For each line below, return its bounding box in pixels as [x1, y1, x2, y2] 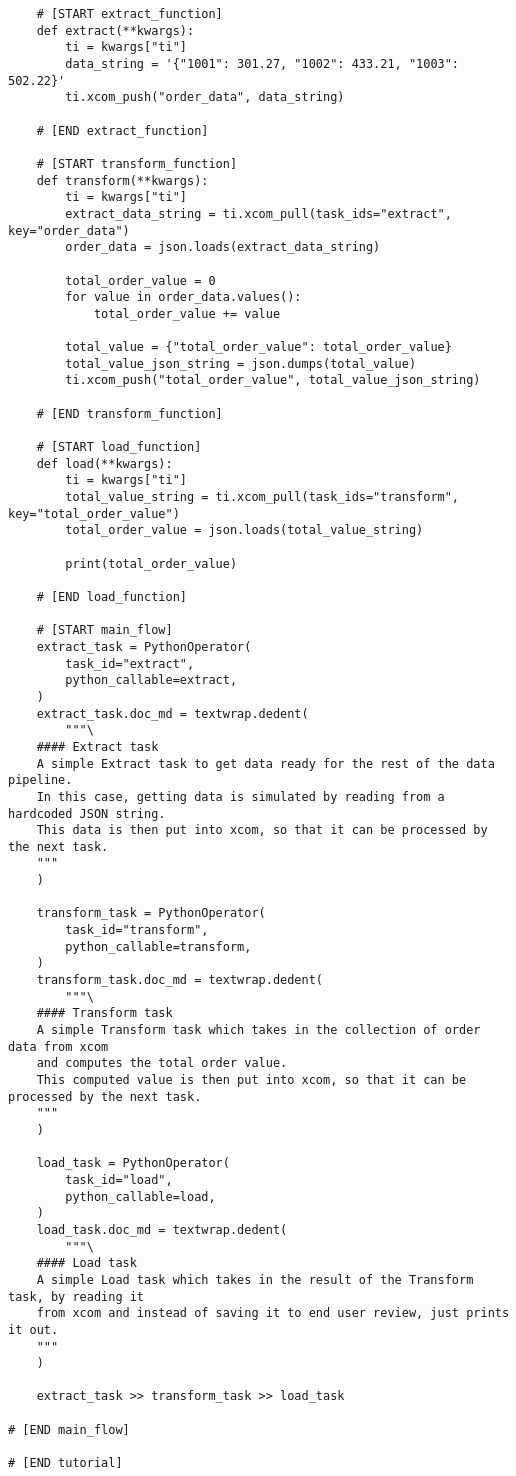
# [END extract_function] [36, 123, 209, 138]
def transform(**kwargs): [36, 173, 209, 188]
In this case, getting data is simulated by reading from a [36, 789, 445, 804]
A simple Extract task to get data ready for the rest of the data [36, 756, 495, 771]
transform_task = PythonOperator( [36, 906, 266, 921]
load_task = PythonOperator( [36, 1156, 230, 1171]
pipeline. [8, 773, 73, 788]
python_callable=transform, [65, 939, 252, 954]
